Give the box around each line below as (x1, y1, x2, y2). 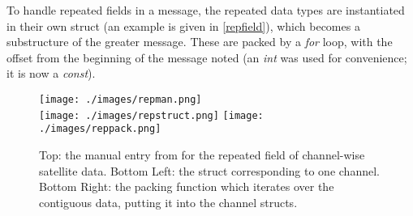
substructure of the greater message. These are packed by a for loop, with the (6, 33, 393, 50)
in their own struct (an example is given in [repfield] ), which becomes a (6, 17, 360, 34)
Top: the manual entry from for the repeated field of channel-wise (39, 146, 365, 163)
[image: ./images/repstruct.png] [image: (39, 109, 264, 121)
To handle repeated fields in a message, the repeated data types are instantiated (6, 2, 405, 18)
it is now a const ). (6, 65, 96, 82)
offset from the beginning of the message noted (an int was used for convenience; (6, 49, 407, 66)
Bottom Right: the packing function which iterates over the (39, 178, 334, 195)
